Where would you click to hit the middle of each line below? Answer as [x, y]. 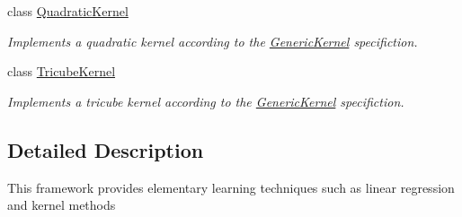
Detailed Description [106, 149]
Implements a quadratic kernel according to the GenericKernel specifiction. [213, 41]
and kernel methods [62, 205]
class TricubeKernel [62, 71]
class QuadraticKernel [68, 11]
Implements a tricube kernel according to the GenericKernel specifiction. [206, 101]
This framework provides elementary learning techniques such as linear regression [231, 187]
